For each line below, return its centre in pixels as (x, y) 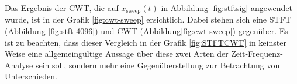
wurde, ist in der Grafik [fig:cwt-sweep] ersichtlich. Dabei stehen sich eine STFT (148, 19)
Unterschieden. (31, 76)
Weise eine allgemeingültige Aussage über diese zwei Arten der (117, 54)
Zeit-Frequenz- (257, 54)
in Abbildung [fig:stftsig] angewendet (227, 8)
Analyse (19, 65)
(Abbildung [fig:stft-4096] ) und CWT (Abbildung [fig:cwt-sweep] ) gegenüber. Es (146, 31)
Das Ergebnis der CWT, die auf (62, 8)
